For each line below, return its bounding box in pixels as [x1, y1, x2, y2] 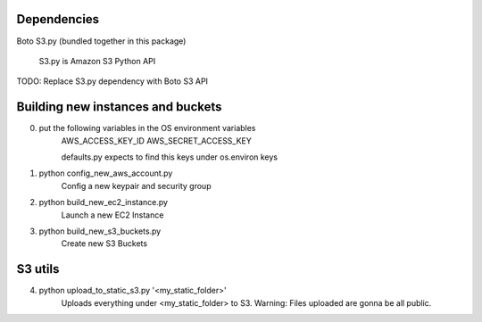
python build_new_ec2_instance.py [38, 197, 169, 208]
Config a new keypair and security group [61, 180, 212, 191]
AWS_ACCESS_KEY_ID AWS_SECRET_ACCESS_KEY [61, 135, 252, 146]
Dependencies [16, 12, 100, 27]
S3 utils [16, 261, 60, 277]
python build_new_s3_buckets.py [38, 226, 162, 236]
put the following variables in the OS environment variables [38, 123, 256, 134]
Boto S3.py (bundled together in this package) [16, 36, 187, 46]
